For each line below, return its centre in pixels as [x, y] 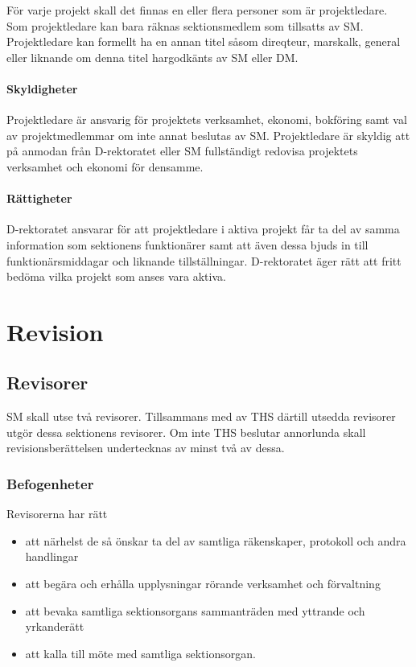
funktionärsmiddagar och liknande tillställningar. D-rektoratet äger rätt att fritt [204, 260]
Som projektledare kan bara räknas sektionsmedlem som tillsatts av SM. [185, 25]
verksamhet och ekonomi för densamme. [105, 166]
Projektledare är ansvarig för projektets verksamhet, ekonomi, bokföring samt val [207, 119]
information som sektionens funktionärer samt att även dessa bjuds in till [187, 244]
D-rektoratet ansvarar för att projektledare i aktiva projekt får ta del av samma [203, 229]
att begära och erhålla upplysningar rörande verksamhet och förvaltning [203, 584]
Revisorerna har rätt [57, 514]
